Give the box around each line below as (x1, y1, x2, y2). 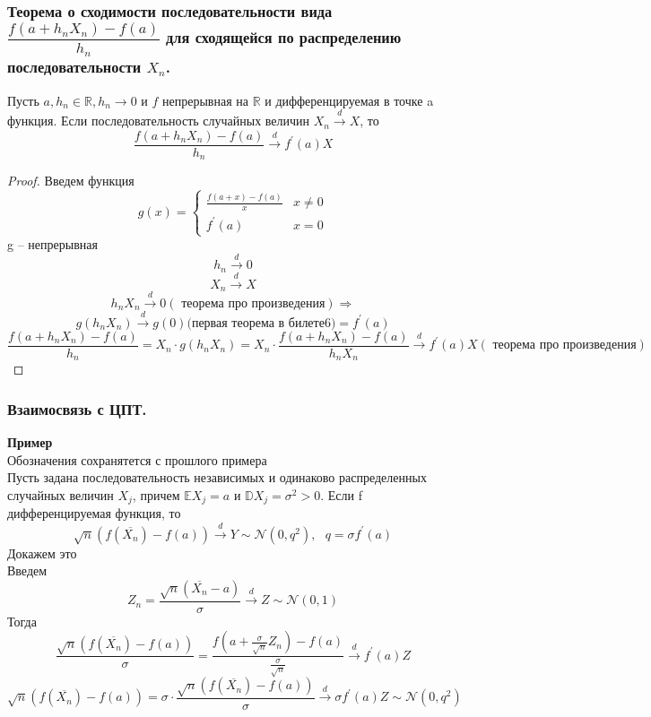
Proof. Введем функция (7, 171, 135, 190)
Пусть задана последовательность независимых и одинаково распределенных (7, 468, 427, 487)
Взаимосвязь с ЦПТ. (7, 397, 147, 419)
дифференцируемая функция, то (7, 504, 181, 523)
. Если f (320, 485, 362, 504)
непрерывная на (162, 91, 248, 109)
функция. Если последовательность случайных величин (7, 111, 310, 130)
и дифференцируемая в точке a (265, 91, 434, 109)
